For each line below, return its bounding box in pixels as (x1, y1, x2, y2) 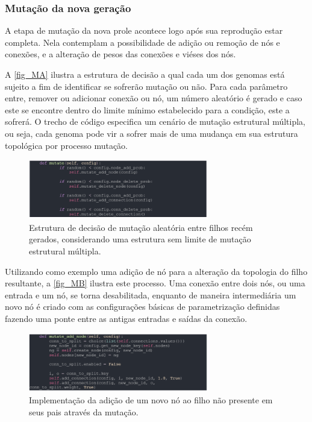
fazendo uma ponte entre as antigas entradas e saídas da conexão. (5, 312, 248, 325)
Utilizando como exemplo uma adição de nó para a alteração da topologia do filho (5, 265, 308, 277)
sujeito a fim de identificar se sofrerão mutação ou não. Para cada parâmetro (5, 80, 288, 92)
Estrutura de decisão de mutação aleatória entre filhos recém (29, 221, 253, 233)
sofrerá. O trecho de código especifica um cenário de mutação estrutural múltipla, (5, 115, 305, 128)
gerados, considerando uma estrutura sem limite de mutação (29, 233, 251, 245)
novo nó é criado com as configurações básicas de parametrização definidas (5, 300, 280, 313)
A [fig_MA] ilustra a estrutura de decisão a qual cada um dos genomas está (5, 68, 285, 80)
